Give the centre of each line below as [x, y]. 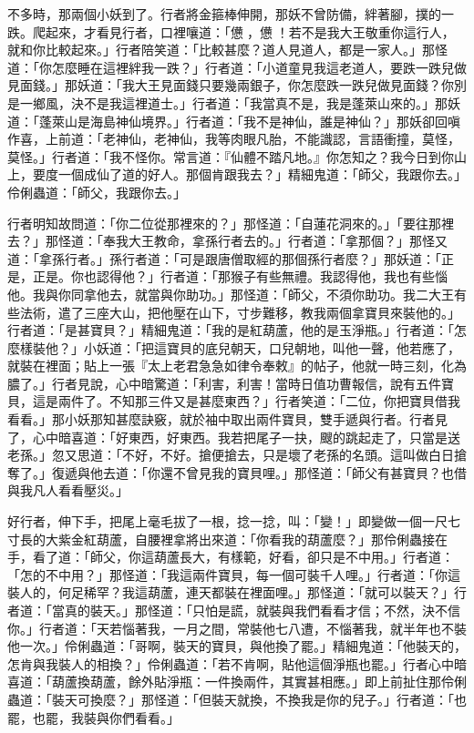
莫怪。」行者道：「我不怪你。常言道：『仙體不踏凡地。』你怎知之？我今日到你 [231, 156]
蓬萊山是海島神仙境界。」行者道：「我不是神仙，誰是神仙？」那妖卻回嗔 [249, 121]
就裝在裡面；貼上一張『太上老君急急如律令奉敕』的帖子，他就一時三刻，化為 [237, 366]
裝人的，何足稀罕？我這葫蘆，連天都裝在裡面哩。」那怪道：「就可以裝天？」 [231, 592]
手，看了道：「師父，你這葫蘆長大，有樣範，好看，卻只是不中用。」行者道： [231, 557]
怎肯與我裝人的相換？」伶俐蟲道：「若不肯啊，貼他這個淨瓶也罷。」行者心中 [231, 663]
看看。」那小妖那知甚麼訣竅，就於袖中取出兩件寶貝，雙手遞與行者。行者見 [227, 419]
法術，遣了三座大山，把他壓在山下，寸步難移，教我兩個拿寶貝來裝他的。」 [240, 312]
